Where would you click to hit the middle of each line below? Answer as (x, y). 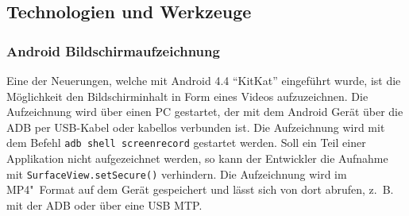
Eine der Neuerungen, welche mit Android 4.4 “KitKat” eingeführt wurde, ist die (204, 80)
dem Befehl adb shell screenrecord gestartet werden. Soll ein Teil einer (186, 143)
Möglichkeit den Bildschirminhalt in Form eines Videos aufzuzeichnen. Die (187, 96)
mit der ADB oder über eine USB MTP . (104, 204)
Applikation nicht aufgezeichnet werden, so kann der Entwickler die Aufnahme (197, 158)
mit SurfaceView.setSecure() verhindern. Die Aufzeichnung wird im (177, 174)
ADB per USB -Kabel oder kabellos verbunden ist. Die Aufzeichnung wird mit (196, 127)
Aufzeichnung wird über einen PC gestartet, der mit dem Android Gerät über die (205, 112)
